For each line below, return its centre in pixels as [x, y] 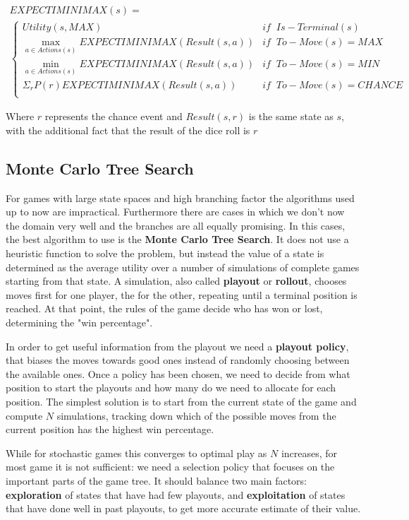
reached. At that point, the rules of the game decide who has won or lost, [164, 308]
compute [24, 415]
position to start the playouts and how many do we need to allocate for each [171, 388]
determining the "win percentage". [79, 323]
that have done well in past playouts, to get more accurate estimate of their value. [183, 508]
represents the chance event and [114, 116]
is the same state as [291, 116]
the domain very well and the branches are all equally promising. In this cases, [176, 225]
